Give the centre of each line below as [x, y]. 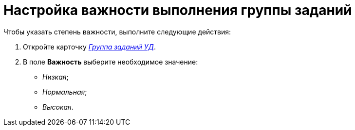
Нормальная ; [65, 92]
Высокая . [58, 107]
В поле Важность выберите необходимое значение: [111, 62]
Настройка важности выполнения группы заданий [178, 10]
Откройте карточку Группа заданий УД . [89, 47]
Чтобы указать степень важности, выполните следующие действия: [117, 32]
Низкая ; [56, 77]
